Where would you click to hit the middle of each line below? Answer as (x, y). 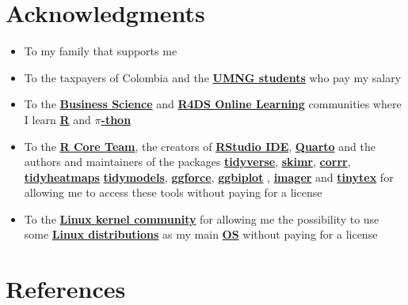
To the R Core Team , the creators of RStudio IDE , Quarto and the (200, 146)
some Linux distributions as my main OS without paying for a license (201, 234)
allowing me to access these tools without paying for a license (173, 192)
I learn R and (57, 119)
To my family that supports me (101, 51)
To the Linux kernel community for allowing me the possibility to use (202, 218)
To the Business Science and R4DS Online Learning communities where (213, 104)
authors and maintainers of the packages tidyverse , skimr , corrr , (187, 162)
